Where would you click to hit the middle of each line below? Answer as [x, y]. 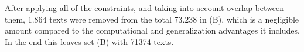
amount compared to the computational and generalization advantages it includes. [152, 30]
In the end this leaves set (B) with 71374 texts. [89, 41]
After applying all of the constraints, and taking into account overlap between [145, 8]
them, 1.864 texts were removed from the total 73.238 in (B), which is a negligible [152, 19]
